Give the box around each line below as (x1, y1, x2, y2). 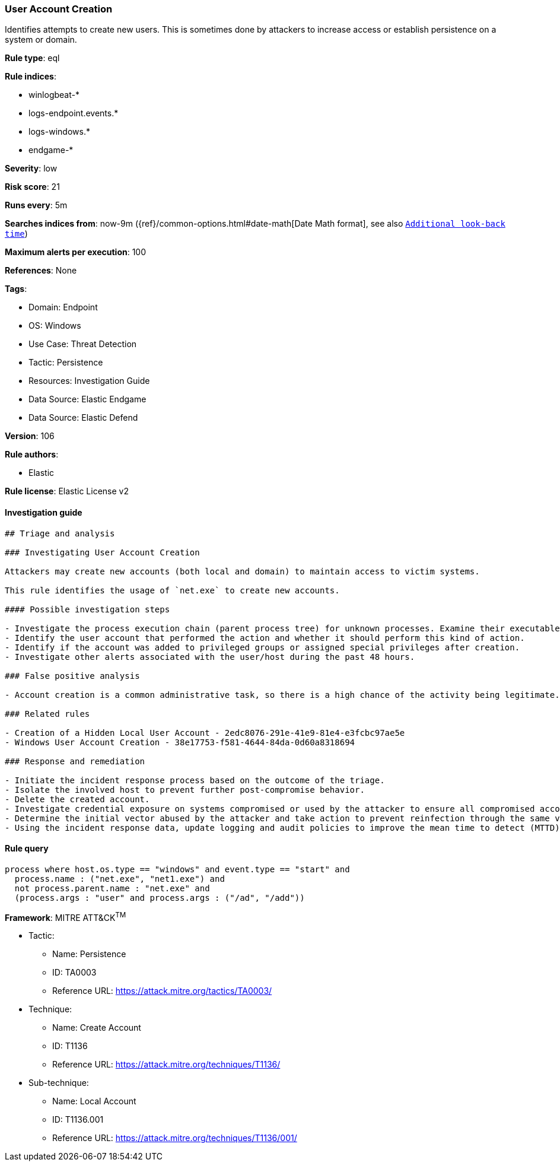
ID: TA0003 (52, 967, 97, 978)
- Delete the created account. (5, 794, 150, 804)
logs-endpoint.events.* (28, 108, 119, 119)
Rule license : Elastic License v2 (5, 486, 129, 497)
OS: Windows (28, 320, 81, 331)
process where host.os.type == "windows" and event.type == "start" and (5, 864, 350, 874)
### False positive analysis (5, 671, 140, 681)
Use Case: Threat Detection (28, 339, 137, 350)
